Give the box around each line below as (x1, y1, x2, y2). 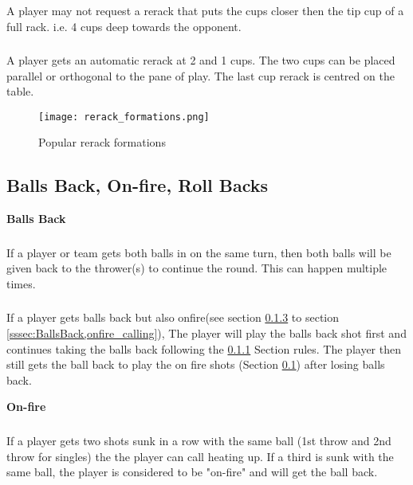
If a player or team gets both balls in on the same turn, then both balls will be (6, 244, 391, 260)
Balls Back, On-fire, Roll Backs (6, 173, 269, 198)
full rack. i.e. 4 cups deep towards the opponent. (6, 18, 242, 34)
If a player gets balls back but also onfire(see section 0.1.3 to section (6, 309, 340, 326)
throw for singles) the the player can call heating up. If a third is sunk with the (6, 448, 394, 464)
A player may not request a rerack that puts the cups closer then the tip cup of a (6, 2, 404, 18)
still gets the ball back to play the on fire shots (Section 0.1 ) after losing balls (6, 356, 385, 373)
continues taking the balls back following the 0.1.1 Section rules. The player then (6, 340, 401, 357)
